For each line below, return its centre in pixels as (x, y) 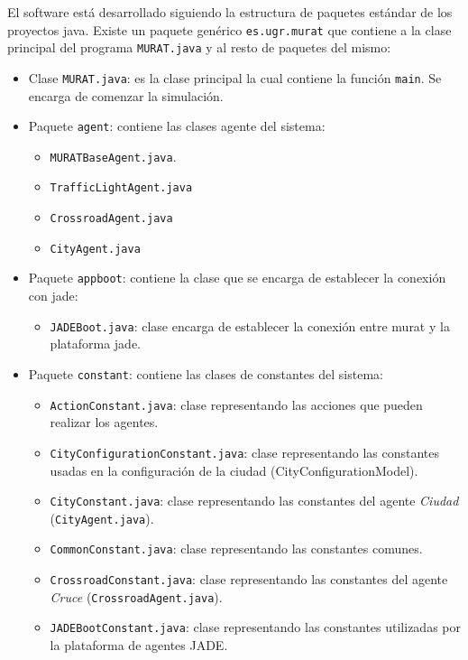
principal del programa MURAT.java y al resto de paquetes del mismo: (199, 47)
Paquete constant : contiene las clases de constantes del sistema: (206, 373)
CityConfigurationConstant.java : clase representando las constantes (245, 452)
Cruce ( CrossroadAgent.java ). (136, 596)
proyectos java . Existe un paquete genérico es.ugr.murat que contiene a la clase (229, 29)
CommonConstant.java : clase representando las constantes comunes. (236, 548)
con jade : (53, 296)
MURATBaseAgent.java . (113, 156)
